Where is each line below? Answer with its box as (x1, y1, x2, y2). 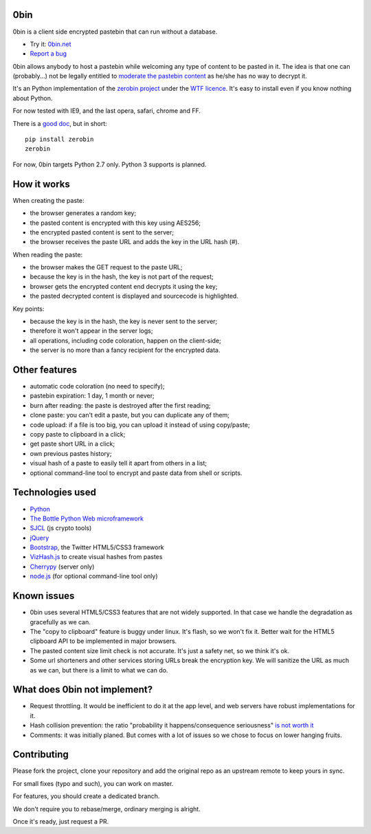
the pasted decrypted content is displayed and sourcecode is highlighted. (30, 292, 238, 300)
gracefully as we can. (30, 617, 91, 626)
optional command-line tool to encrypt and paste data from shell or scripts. (30, 468, 243, 477)
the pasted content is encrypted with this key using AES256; (30, 219, 201, 227)
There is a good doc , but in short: (12, 119, 108, 127)
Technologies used (12, 487, 96, 498)
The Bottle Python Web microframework (30, 514, 144, 523)
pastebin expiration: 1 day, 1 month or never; (30, 392, 155, 400)
